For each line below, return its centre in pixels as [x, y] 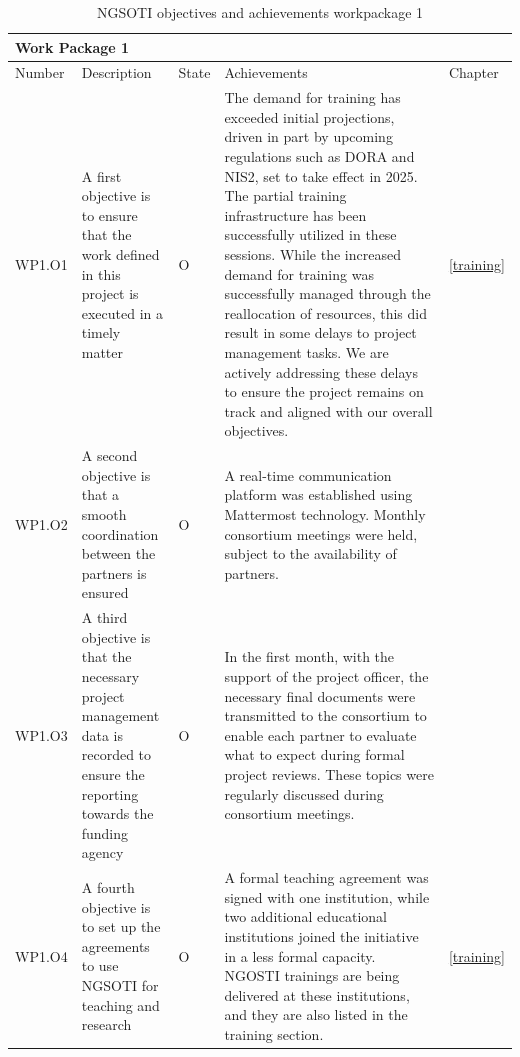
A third [104, 617]
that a [100, 494]
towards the [117, 813]
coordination [120, 533]
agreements [115, 945]
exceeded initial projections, [309, 116]
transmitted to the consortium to [325, 715]
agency [102, 852]
